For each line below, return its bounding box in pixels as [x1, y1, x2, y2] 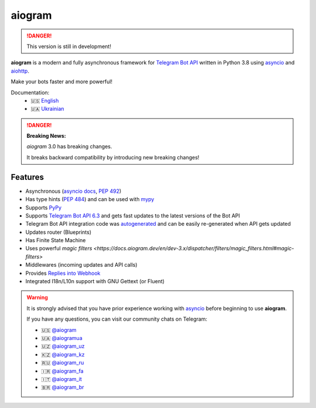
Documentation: [11, 89, 50, 96]
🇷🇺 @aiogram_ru [41, 359, 84, 366]
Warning [26, 294, 48, 301]
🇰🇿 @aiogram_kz [41, 351, 85, 358]
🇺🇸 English [30, 97, 59, 104]
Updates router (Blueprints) [25, 229, 92, 236]
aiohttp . [11, 67, 29, 74]
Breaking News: [26, 132, 67, 140]
